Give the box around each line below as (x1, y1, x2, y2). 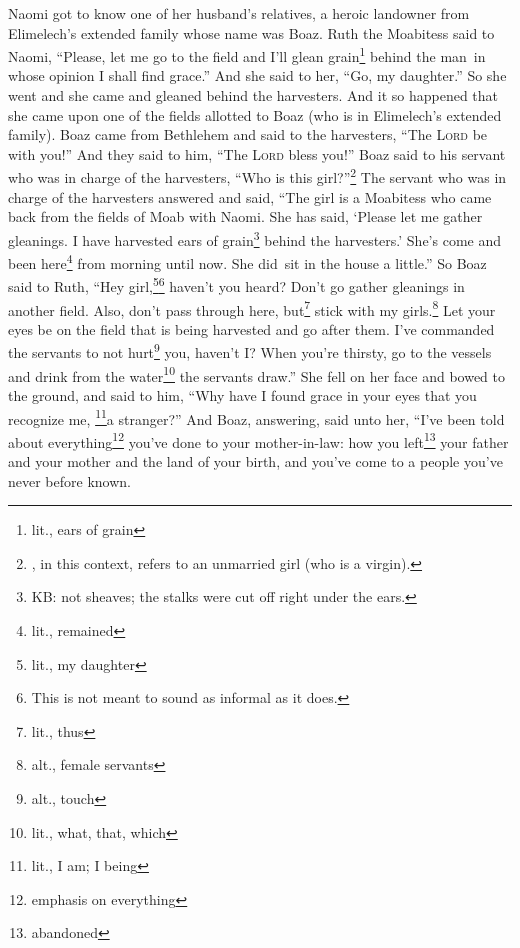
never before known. (8, 470, 131, 491)
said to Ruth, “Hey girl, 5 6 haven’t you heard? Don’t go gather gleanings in (8, 273, 465, 296)
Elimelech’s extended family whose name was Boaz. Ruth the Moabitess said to (8, 22, 495, 43)
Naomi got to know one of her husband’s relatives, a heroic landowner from (8, 3, 470, 23)
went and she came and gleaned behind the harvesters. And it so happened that (8, 85, 498, 106)
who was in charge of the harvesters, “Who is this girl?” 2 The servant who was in (8, 164, 507, 188)
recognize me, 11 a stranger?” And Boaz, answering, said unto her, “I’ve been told (8, 405, 505, 429)
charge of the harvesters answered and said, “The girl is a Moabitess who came (8, 186, 492, 207)
